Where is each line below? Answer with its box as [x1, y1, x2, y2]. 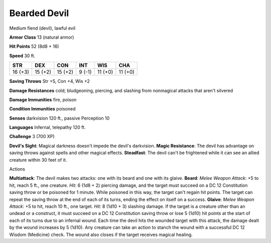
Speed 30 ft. [9, 53, 36, 59]
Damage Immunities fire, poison [9, 96, 77, 102]
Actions [9, 166, 25, 172]
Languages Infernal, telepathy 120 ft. [9, 125, 86, 131]
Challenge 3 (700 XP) [9, 134, 55, 140]
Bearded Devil [9, 8, 69, 19]
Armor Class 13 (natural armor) [9, 34, 74, 40]
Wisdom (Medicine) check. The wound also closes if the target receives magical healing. [9, 231, 193, 237]
